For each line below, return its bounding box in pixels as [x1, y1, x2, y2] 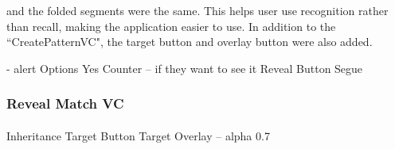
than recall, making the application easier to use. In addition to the [6, 17, 336, 34]
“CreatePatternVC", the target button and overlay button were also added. [6, 33, 373, 50]
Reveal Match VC [6, 94, 124, 113]
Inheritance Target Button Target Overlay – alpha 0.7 [6, 127, 270, 143]
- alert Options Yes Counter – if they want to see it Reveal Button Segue [6, 59, 363, 76]
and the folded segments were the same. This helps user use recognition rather [6, 2, 389, 18]
